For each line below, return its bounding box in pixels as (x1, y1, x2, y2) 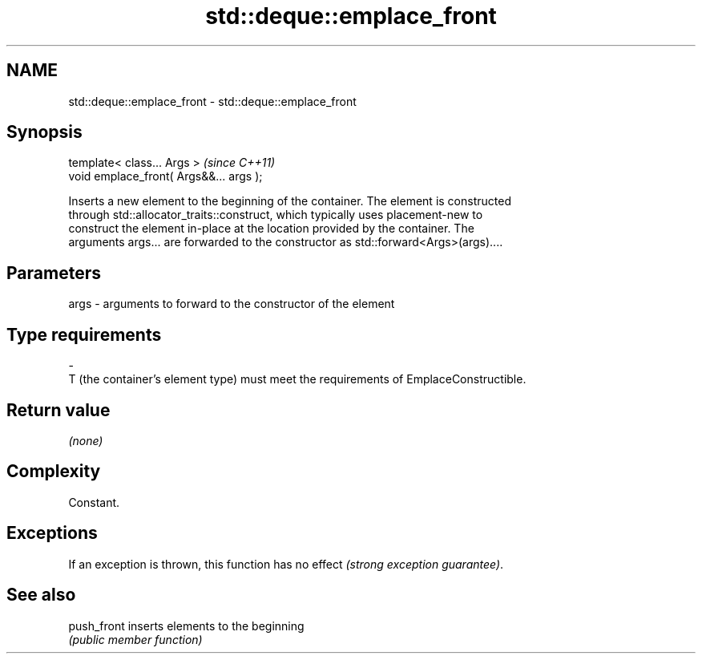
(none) (68, 433, 103, 447)
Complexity (6, 461, 101, 482)
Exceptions (6, 523, 98, 544)
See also (6, 585, 76, 605)
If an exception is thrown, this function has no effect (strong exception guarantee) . (68, 557, 504, 571)
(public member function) (68, 632, 203, 646)
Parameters (6, 262, 101, 283)
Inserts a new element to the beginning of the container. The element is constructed (68, 194, 511, 209)
